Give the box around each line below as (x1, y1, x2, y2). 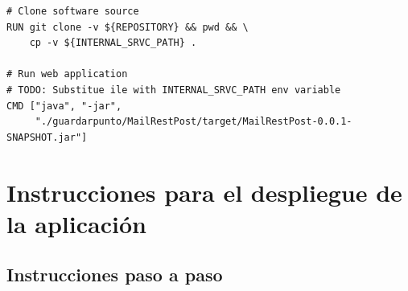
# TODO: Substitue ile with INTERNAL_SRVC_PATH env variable (6, 84, 341, 96)
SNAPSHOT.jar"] (6, 131, 88, 143)
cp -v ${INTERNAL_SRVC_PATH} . (29, 37, 197, 49)
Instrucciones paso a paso (6, 262, 223, 287)
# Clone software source (6, 6, 139, 17)
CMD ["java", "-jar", (6, 100, 122, 112)
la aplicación (6, 207, 146, 240)
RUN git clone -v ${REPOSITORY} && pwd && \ (6, 21, 249, 33)
